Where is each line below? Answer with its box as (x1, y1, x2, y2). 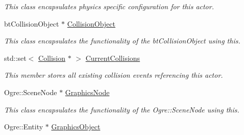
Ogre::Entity (4, 121, 43, 132)
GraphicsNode (65, 86, 110, 97)
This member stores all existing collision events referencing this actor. (4, 70, 223, 80)
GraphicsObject (51, 121, 101, 132)
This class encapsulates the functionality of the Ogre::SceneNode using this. (4, 104, 239, 115)
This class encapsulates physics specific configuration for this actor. (4, 1, 214, 11)
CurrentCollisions (85, 52, 140, 63)
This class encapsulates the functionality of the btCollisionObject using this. (4, 35, 240, 46)
